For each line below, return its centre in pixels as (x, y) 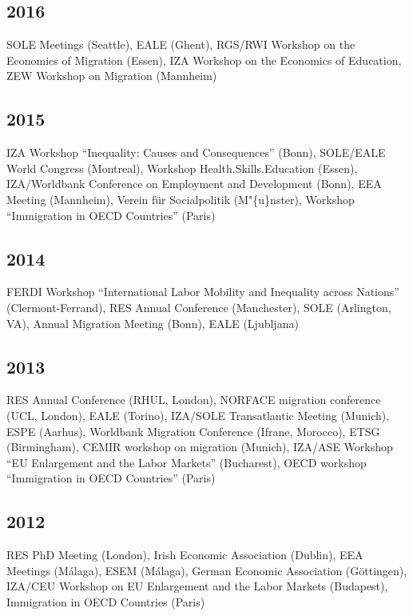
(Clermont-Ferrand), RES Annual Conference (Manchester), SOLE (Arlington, (199, 307)
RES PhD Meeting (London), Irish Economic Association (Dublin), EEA (185, 555)
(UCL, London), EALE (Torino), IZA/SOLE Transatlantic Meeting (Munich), (198, 415)
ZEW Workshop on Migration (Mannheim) (112, 76)
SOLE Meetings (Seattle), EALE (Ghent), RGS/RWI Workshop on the (181, 44)
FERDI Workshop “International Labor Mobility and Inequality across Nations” (203, 292)
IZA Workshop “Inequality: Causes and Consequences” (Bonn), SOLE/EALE (196, 152)
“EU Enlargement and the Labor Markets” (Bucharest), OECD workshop (187, 462)
